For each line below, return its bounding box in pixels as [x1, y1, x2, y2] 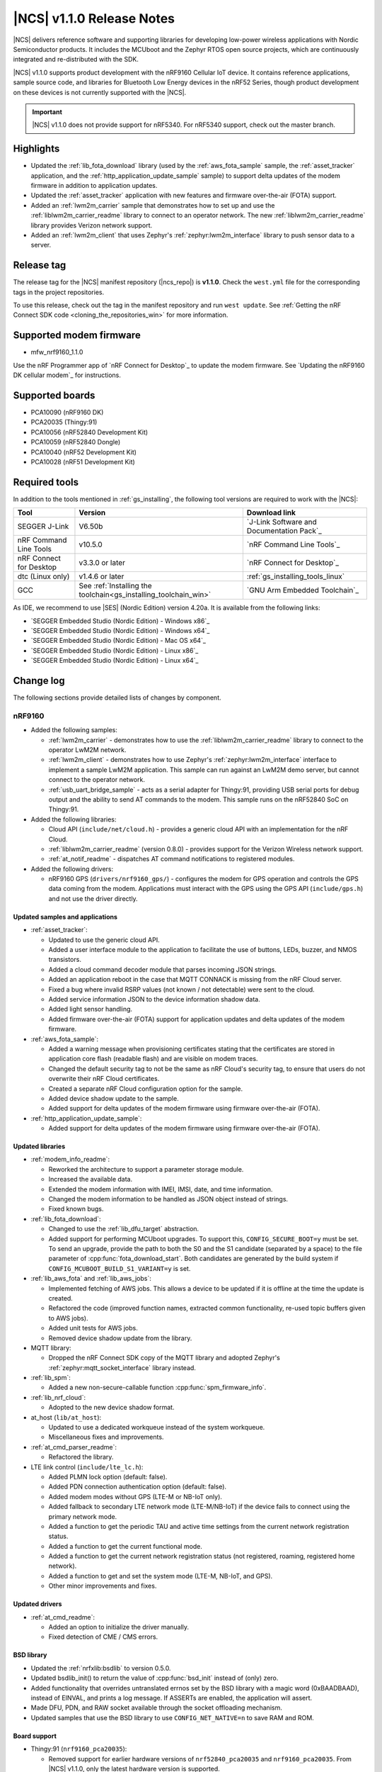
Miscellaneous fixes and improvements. [48, 1432, 164, 1442]
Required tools [13, 476, 79, 488]
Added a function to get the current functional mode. [48, 1542, 203, 1550]
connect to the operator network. [48, 775, 145, 784]
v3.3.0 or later [79, 558, 125, 568]
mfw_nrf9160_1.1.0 [30, 348, 83, 357]
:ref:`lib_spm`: [30, 1374, 71, 1382]
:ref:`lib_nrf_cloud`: [30, 1393, 86, 1401]
